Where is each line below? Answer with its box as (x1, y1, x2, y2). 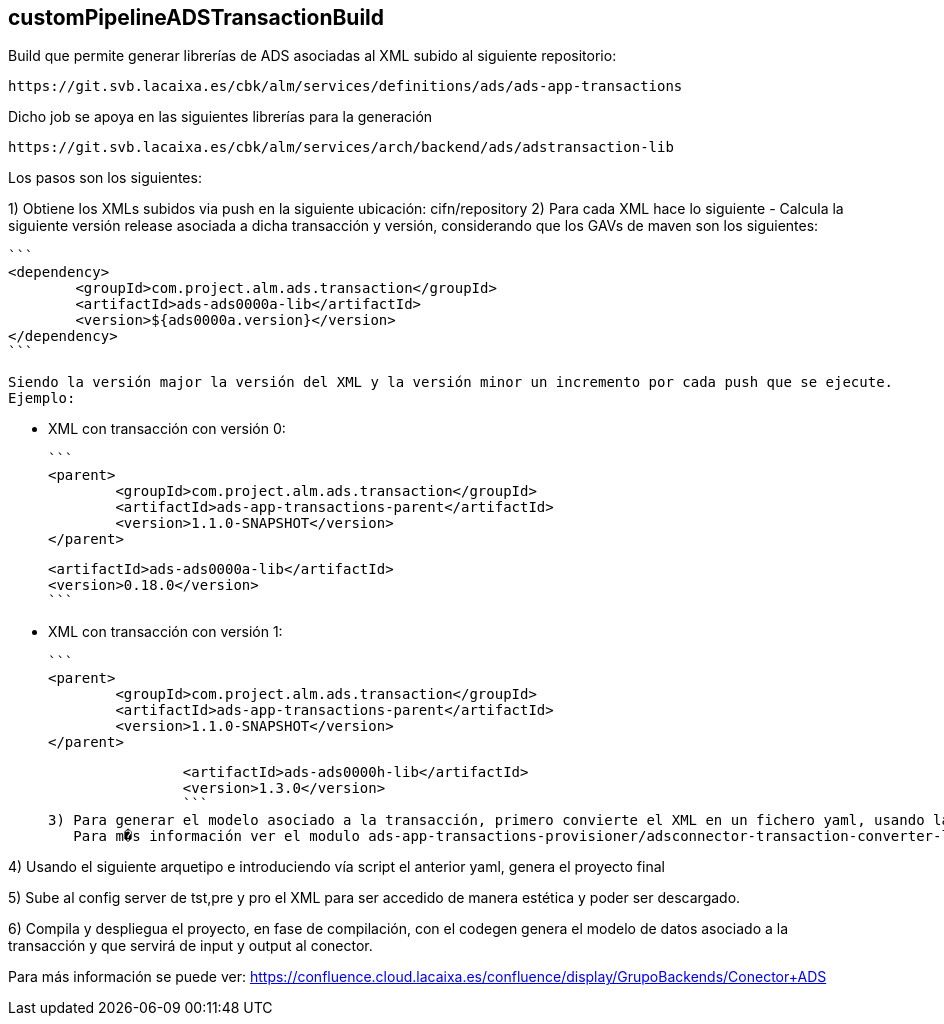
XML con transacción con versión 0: (48, 420, 286, 438)
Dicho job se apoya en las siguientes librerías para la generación (8, 108, 433, 126)
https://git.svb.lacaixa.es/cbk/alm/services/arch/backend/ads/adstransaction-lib (8, 139, 674, 156)
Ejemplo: (8, 390, 76, 407)
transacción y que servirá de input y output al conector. (8, 937, 373, 955)
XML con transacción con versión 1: (48, 623, 283, 641)
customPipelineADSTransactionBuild (8, 5, 385, 30)
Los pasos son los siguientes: (8, 169, 202, 187)
